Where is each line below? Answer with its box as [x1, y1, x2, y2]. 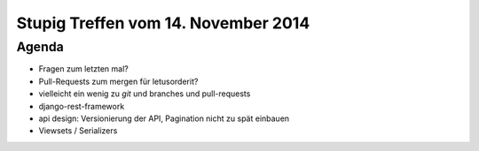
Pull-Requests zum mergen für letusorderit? [38, 76, 199, 87]
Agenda [16, 39, 64, 55]
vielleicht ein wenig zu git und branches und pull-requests [38, 88, 251, 99]
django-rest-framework [38, 101, 125, 111]
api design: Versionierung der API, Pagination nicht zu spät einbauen [38, 113, 290, 124]
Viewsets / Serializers [38, 125, 118, 136]
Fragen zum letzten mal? [38, 64, 129, 74]
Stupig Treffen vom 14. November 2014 [16, 13, 310, 33]
